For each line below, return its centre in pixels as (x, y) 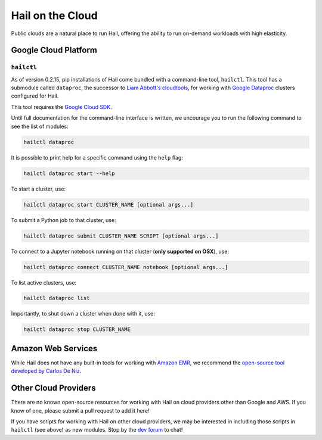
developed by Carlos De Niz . (46, 371)
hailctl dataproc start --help (69, 173)
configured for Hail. (35, 96)
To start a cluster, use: (38, 189)
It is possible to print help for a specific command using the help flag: (97, 157)
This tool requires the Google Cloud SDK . (62, 107)
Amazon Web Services (54, 348)
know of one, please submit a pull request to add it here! (80, 410)
